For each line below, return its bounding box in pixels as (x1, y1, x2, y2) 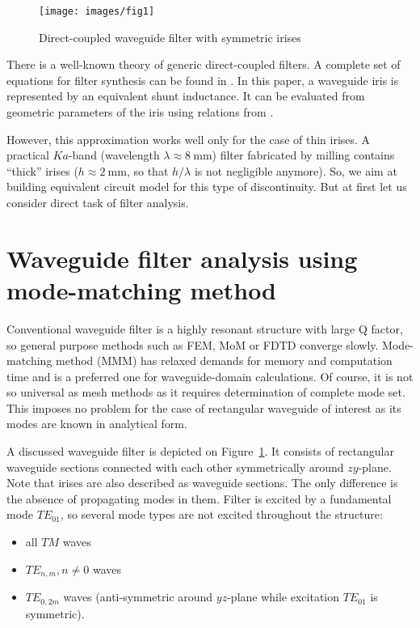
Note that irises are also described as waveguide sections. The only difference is (6, 474, 398, 491)
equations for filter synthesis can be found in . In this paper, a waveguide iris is (6, 71, 399, 88)
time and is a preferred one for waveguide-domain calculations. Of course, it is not (6, 367, 414, 384)
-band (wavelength (68, 146, 160, 163)
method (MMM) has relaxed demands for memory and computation (56, 352, 393, 369)
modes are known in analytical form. (6, 415, 187, 432)
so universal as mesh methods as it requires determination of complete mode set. (6, 384, 405, 401)
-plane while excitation (227, 588, 340, 605)
